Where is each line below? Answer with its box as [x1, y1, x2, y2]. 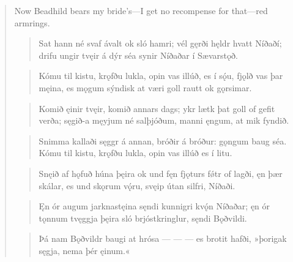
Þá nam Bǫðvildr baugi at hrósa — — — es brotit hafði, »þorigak [39, 232, 287, 245]
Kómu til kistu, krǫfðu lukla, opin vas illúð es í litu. [39, 146, 232, 159]
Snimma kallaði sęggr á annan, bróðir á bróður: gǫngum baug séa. [39, 134, 287, 147]
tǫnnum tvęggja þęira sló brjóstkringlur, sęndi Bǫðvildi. [39, 211, 247, 224]
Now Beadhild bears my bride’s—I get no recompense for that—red [14, 4, 268, 17]
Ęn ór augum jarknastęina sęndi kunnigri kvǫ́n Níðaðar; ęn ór [39, 200, 270, 212]
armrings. [14, 16, 50, 29]
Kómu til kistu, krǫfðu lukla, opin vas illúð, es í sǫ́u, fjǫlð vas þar [39, 69, 283, 82]
